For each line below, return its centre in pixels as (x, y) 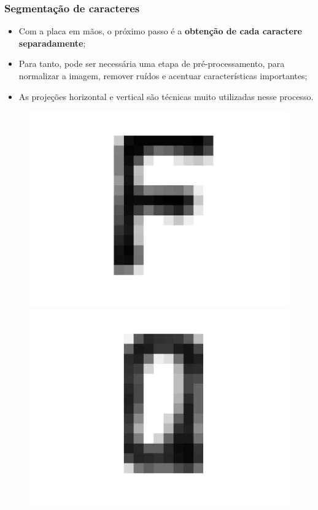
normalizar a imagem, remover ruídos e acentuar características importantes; (163, 75)
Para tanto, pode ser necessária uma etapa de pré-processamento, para (152, 64)
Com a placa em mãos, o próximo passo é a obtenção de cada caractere (160, 31)
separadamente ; (52, 43)
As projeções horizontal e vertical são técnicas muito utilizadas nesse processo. (166, 96)
